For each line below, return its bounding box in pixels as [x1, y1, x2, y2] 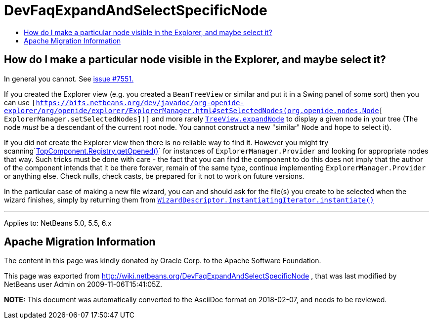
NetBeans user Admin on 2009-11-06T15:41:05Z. [4, 280, 163, 289]
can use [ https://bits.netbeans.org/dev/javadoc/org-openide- [4, 98, 244, 107]
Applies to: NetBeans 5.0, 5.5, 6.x [4, 218, 112, 227]
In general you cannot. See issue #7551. [4, 74, 134, 83]
